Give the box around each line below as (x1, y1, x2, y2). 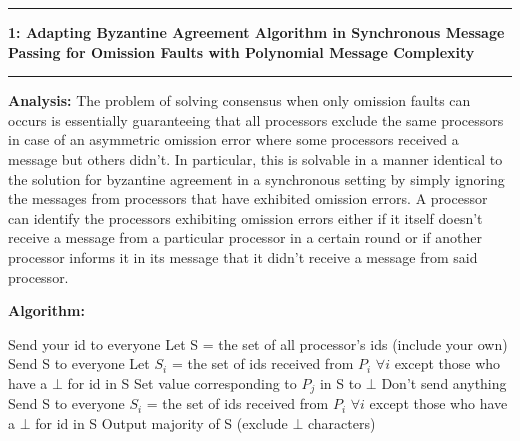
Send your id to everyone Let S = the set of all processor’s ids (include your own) (8, 333, 508, 354)
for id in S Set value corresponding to (67, 372, 297, 393)
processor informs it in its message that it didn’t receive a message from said (8, 246, 478, 267)
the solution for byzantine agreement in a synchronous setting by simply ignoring (8, 168, 505, 189)
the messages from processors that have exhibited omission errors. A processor (8, 188, 488, 209)
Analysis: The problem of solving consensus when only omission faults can (8, 90, 471, 111)
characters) (307, 412, 376, 433)
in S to (319, 372, 362, 393)
